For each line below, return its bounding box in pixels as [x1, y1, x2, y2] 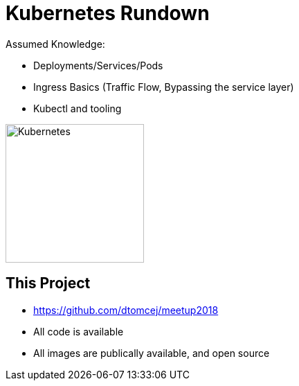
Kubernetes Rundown [6, 1, 210, 25]
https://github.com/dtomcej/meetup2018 [33, 304, 219, 316]
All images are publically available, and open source [33, 346, 270, 359]
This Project [6, 274, 91, 292]
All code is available [33, 325, 124, 337]
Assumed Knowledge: [6, 37, 105, 50]
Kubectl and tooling [33, 102, 122, 114]
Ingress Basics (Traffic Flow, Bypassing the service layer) [33, 80, 294, 93]
